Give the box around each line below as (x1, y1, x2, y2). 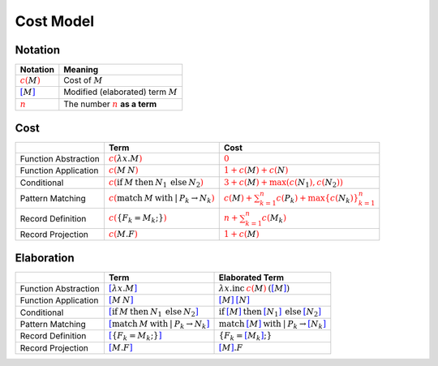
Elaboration (15, 251, 75, 265)
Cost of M (63, 75, 103, 86)
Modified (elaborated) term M (63, 86, 178, 97)
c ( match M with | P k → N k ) (108, 192, 215, 205)
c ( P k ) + (276, 192, 307, 205)
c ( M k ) (261, 213, 287, 225)
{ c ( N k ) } (324, 192, 359, 205)
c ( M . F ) (108, 228, 138, 239)
